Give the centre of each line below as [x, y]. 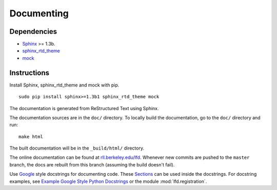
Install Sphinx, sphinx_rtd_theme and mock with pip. [64, 85]
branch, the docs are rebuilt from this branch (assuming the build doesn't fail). [92, 164]
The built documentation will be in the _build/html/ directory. [77, 148]
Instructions [29, 72]
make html [31, 136]
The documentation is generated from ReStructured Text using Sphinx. [84, 108]
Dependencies [33, 31]
